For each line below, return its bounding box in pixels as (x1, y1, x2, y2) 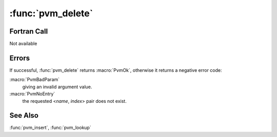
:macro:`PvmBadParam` (9, 76, 60, 83)
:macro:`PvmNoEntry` (9, 91, 55, 97)
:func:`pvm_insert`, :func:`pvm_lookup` (9, 125, 92, 131)
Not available (9, 41, 37, 47)
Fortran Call (9, 27, 48, 36)
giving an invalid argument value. (22, 84, 92, 90)
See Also (9, 111, 38, 120)
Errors (9, 53, 30, 62)
